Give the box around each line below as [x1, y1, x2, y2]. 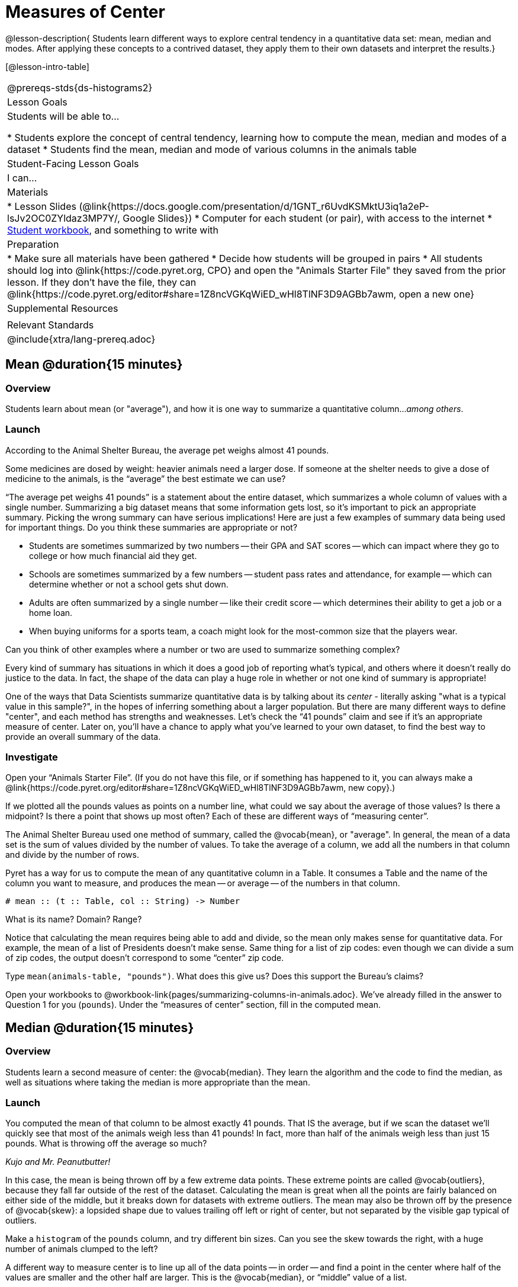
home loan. [29, 607, 73, 618]
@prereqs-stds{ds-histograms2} [7, 81, 153, 94]
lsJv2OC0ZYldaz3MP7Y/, [7, 212, 120, 224]
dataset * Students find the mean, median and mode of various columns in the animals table [7, 143, 417, 155]
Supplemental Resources [7, 302, 118, 314]
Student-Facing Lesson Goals [7, 157, 139, 170]
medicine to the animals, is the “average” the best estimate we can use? [5, 473, 286, 484]
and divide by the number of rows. [5, 850, 139, 860]
